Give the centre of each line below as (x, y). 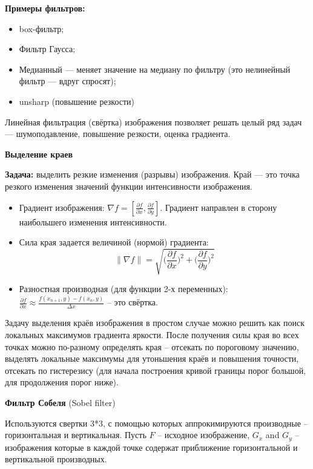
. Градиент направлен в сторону (219, 207)
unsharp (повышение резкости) (77, 101)
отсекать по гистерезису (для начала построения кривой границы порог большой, (156, 370)
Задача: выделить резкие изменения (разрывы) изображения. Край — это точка (152, 174)
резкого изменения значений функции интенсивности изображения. (129, 186)
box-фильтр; (41, 28)
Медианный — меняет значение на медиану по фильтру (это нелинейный (155, 69)
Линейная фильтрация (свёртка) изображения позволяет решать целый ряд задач (153, 121)
